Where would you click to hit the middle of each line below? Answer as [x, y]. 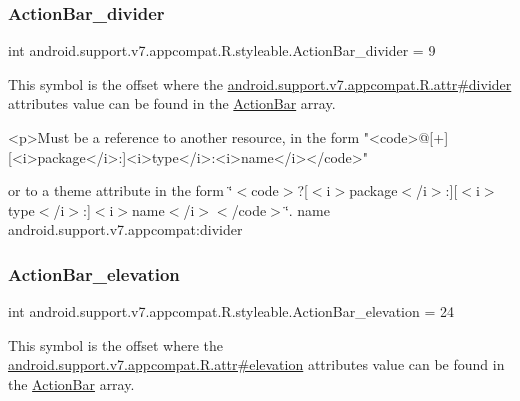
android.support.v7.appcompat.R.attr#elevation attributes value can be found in [256, 364]
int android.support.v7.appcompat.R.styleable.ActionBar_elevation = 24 [231, 311]
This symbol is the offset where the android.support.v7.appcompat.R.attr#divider [260, 83]
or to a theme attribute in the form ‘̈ [120, 190]
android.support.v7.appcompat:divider [125, 229]
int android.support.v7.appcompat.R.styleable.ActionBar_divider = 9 [222, 50]
